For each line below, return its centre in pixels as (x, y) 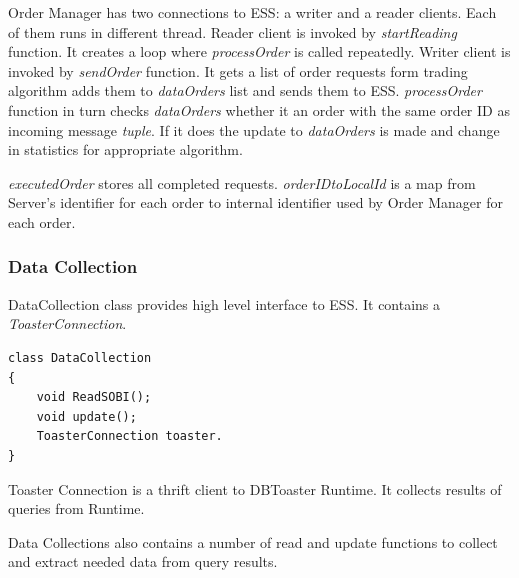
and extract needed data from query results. (143, 561)
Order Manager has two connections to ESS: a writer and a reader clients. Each (252, 12)
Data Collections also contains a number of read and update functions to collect (253, 541)
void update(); (86, 416)
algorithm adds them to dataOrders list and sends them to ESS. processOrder (245, 90)
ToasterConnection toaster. (129, 436)
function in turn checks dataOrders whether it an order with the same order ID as (259, 109)
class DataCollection (80, 357)
